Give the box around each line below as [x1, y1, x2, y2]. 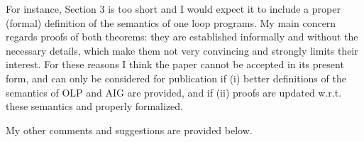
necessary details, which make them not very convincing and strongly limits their [6, 43, 358, 58]
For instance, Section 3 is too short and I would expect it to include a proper [6, 1, 341, 16]
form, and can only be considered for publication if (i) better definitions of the [6, 70, 346, 85]
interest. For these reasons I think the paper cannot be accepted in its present [6, 57, 344, 72]
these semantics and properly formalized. [6, 99, 184, 114]
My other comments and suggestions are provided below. [6, 122, 253, 137]
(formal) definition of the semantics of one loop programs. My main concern [6, 15, 336, 30]
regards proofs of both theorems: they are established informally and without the [6, 29, 358, 44]
